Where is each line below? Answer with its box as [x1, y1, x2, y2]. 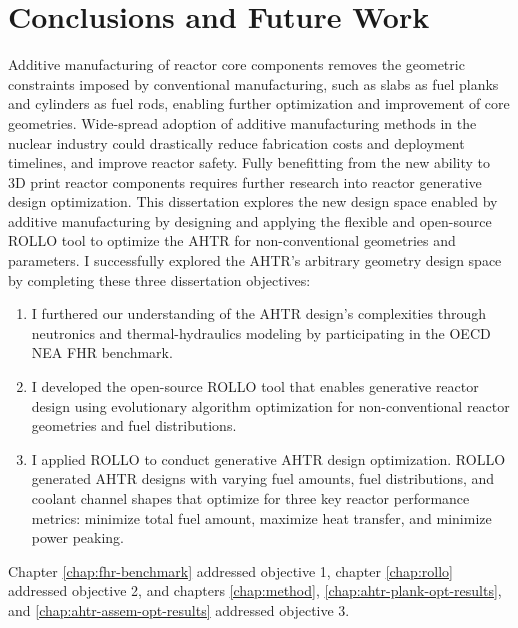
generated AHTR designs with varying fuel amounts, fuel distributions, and [31, 468, 495, 489]
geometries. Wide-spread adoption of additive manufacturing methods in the [8, 112, 477, 133]
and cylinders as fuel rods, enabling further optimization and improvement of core [8, 93, 510, 114]
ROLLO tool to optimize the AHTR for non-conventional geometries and [8, 230, 456, 251]
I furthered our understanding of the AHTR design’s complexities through [31, 303, 486, 324]
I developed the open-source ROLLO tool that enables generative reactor [31, 376, 479, 397]
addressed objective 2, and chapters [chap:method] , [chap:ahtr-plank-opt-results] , [8, 580, 502, 601]
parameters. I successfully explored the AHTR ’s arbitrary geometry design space [8, 250, 502, 271]
